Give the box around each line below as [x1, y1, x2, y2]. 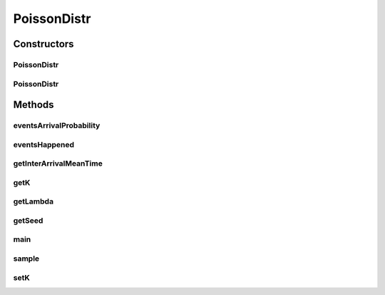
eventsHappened [13, 139, 75, 149]
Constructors [13, 38, 74, 50]
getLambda [13, 196, 53, 206]
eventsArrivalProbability [13, 121, 101, 131]
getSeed [13, 215, 43, 225]
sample [13, 254, 40, 264]
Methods [13, 99, 54, 111]
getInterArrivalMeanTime [13, 159, 103, 169]
